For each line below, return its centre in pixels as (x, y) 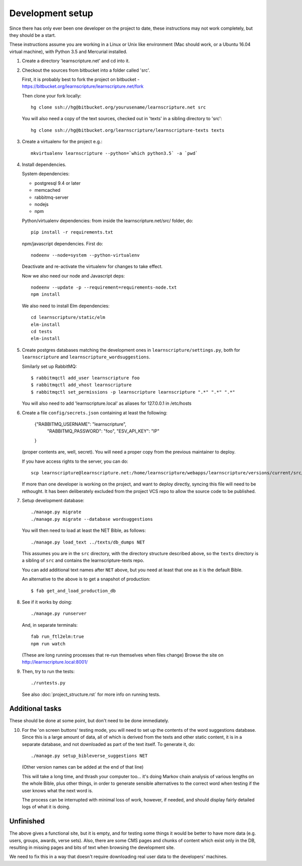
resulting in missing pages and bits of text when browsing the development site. (92, 847)
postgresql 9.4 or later (57, 183)
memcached (47, 190)
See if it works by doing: (47, 602)
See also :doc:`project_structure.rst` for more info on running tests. (91, 694)
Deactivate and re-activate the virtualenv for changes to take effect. (92, 266)
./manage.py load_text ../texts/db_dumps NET (88, 542)
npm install (46, 294)
